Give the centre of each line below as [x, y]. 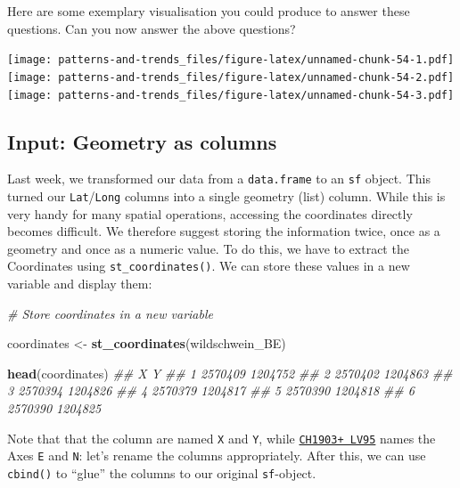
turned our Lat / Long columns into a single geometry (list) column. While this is [226, 196]
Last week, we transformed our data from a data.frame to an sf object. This [219, 179]
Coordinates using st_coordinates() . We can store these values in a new [209, 266]
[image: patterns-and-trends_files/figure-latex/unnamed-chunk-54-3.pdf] [231, 95]
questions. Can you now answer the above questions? [152, 28]
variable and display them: [80, 284]
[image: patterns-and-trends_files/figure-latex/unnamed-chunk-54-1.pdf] [231, 60]
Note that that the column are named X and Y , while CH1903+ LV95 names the [222, 438]
